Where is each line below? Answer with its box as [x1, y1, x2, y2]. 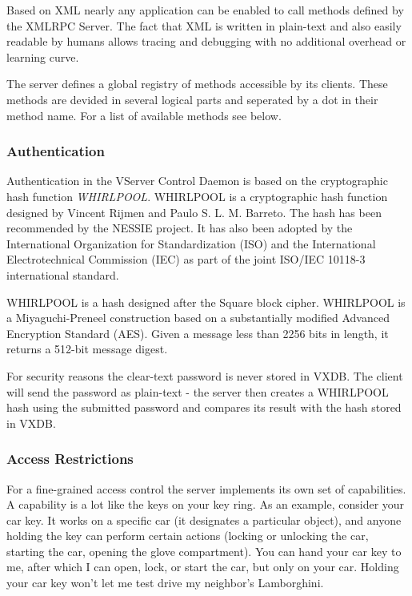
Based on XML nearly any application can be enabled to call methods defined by [6, 2, 404, 18]
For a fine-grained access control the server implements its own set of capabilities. [6, 480, 406, 497]
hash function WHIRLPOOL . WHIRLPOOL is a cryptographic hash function [6, 187, 388, 204]
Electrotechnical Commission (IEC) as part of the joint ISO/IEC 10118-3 [6, 251, 366, 268]
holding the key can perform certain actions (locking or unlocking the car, [6, 527, 369, 544]
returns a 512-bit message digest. [6, 340, 168, 357]
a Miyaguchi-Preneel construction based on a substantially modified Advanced [6, 309, 390, 326]
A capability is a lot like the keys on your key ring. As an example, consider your [6, 496, 405, 513]
